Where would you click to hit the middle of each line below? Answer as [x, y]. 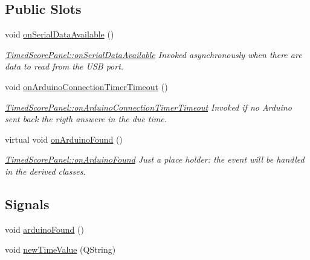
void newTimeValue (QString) [60, 249]
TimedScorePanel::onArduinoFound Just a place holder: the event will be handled [155, 159]
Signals [27, 203]
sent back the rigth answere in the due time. [86, 119]
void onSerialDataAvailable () [60, 34]
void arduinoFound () [44, 229]
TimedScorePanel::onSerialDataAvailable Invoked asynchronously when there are [153, 54]
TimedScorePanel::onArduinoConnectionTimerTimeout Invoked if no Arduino [148, 107]
